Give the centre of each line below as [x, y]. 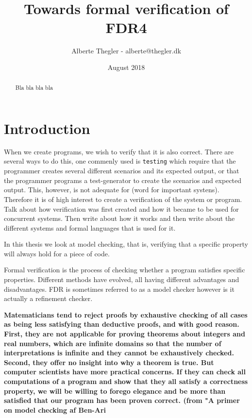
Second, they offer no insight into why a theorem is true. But [109, 362]
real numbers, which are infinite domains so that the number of [113, 343]
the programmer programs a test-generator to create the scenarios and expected [123, 180]
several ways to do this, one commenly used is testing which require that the [120, 161]
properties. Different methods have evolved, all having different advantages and [122, 279]
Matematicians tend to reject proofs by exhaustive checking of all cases [126, 314]
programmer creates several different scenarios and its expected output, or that [122, 171]
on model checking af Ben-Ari [55, 410]
